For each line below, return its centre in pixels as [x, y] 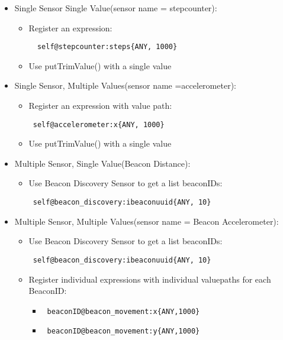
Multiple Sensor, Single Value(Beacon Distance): [102, 163]
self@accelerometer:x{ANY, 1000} [99, 124]
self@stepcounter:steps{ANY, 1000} [107, 47]
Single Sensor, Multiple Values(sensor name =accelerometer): [125, 85]
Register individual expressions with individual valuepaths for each [150, 279]
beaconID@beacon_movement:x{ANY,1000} [123, 311]
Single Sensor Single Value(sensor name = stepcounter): [116, 8]
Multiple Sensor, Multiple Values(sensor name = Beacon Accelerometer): [147, 221]
